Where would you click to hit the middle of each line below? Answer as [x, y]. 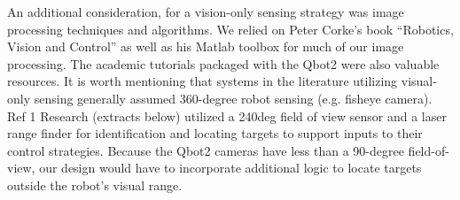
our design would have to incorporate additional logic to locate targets [230, 168]
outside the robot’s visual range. [95, 185]
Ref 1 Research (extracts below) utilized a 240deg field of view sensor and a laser [227, 115]
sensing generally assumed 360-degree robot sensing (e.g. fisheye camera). [233, 98]
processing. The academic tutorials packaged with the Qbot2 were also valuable [223, 63]
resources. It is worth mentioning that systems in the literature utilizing [203, 81]
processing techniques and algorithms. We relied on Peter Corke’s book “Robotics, [230, 29]
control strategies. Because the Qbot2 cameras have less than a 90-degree [206, 150]
